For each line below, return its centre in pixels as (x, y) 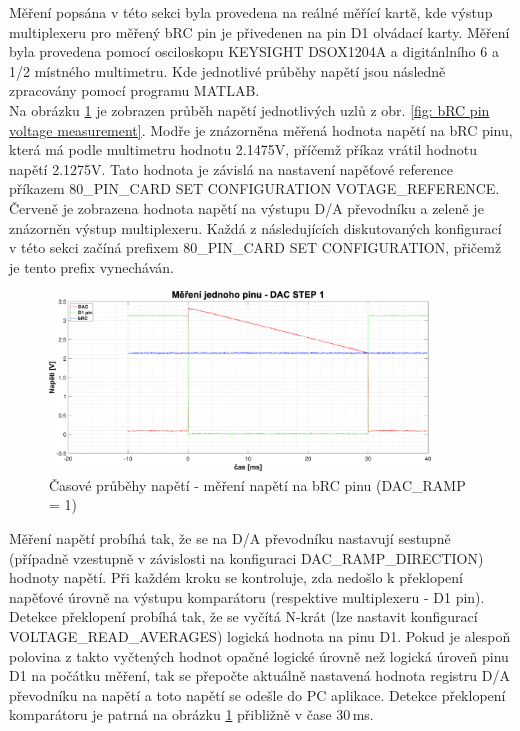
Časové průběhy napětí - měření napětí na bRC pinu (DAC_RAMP (257, 484)
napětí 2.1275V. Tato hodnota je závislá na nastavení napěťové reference (231, 168)
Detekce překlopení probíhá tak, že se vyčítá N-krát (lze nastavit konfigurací (243, 616)
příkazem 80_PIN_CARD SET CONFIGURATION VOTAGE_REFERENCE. (254, 188)
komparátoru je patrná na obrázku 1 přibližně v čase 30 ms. (191, 714)
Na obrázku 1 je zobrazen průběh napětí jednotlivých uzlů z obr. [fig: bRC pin (249, 109)
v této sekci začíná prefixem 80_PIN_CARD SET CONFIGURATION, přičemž (255, 247)
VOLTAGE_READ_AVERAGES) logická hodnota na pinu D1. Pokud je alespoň (260, 636)
